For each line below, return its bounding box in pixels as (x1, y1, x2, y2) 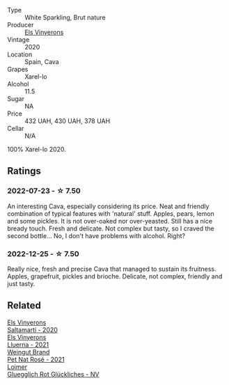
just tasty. (7, 279, 35, 288)
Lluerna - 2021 (7, 340, 49, 349)
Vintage (7, 36, 30, 44)
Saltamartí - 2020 (7, 325, 58, 333)
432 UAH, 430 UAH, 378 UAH (24, 117, 111, 125)
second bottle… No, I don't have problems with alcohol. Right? (7, 231, 186, 239)
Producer (7, 21, 34, 29)
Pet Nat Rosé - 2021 (7, 355, 65, 363)
